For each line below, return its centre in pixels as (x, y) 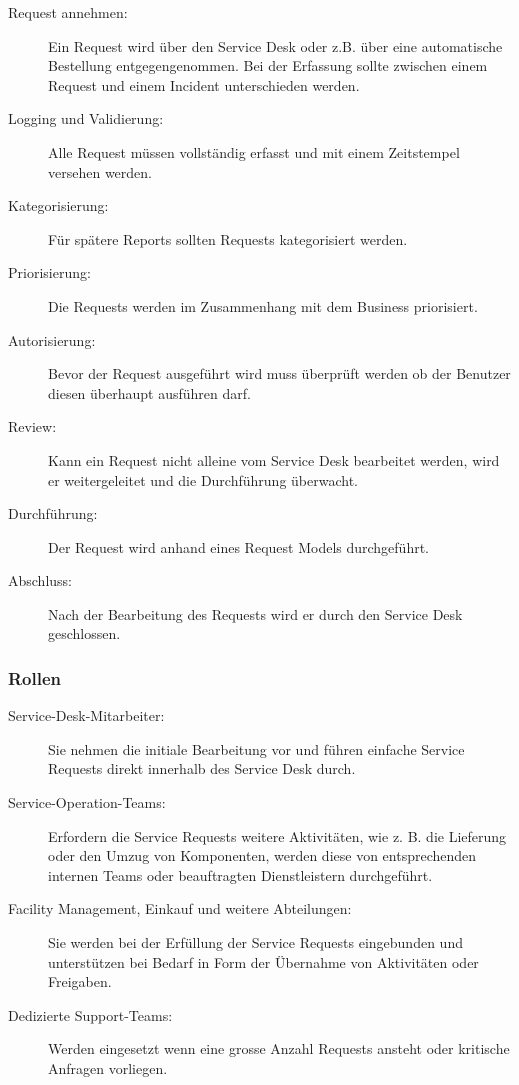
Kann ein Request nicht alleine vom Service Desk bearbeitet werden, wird (274, 459)
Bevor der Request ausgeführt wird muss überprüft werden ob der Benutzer (279, 373)
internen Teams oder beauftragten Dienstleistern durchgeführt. (240, 874)
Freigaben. (80, 981)
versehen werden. (100, 171)
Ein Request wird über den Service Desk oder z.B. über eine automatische (275, 45)
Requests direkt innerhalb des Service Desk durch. (202, 768)
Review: (32, 426)
